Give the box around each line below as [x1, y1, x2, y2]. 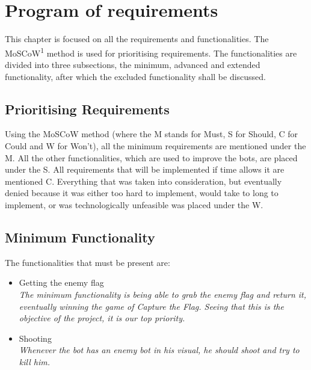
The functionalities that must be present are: [5, 256, 170, 268]
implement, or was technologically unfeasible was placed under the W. [5, 198, 263, 211]
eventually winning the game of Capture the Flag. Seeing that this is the [19, 300, 284, 312]
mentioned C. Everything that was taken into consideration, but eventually [5, 174, 282, 187]
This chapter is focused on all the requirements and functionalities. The [5, 32, 269, 45]
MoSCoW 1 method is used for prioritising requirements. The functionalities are [5, 45, 297, 59]
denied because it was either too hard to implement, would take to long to [5, 187, 279, 199]
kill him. [19, 355, 50, 368]
